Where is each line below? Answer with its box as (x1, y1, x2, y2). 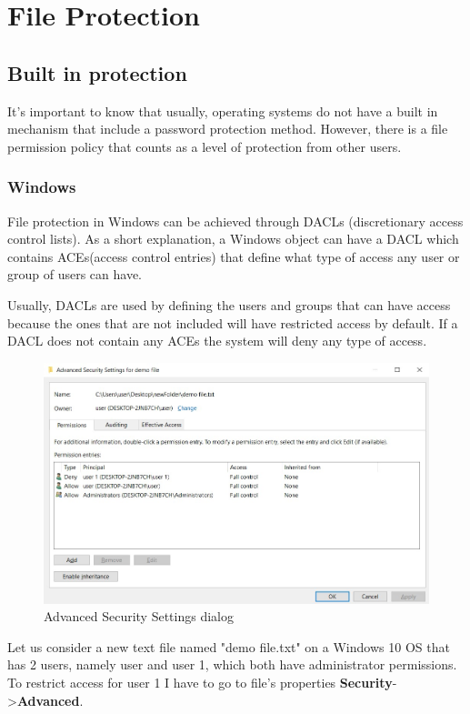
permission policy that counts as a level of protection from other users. (7, 136, 402, 156)
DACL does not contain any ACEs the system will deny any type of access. (7, 331, 427, 350)
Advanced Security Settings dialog (44, 607, 234, 626)
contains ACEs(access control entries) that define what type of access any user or (7, 246, 460, 266)
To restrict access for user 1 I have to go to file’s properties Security (7, 672, 393, 691)
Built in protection (7, 58, 187, 86)
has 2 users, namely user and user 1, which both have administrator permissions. (7, 655, 457, 674)
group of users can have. (7, 265, 143, 284)
